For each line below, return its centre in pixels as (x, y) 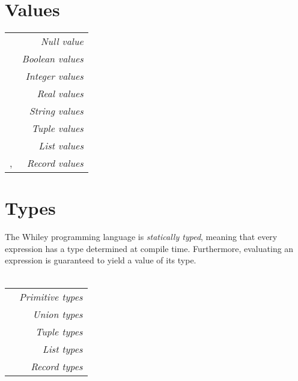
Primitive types (51, 296)
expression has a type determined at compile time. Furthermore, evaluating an (149, 248)
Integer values (54, 76)
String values (56, 111)
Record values (55, 163)
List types (62, 349)
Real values (60, 94)
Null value (62, 41)
